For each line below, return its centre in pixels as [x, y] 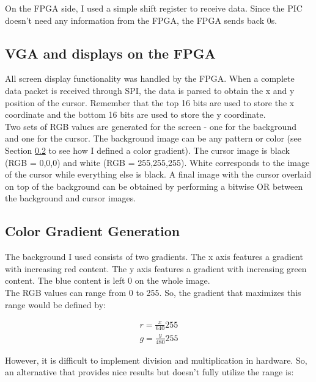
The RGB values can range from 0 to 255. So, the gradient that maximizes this [153, 292]
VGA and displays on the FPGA [111, 53]
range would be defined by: [55, 304]
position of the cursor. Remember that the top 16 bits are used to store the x [150, 102]
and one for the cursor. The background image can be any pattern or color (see [153, 138]
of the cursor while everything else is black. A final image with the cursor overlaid [158, 174]
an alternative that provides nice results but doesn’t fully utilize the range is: [149, 372]
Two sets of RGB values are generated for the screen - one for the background [151, 126]
